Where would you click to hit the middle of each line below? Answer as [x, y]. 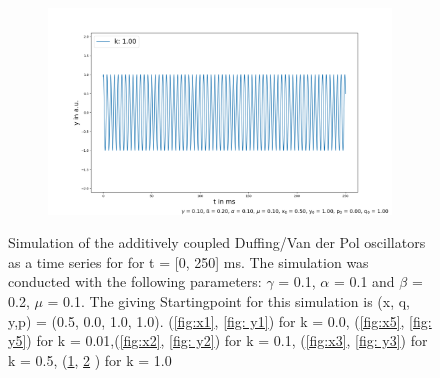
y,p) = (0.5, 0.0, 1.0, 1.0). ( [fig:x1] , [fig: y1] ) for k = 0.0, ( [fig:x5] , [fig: [220, 320]
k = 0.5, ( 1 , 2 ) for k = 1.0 [90, 359]
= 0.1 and [364, 281]
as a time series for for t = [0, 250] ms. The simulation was [188, 261]
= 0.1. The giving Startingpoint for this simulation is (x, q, [228, 300]
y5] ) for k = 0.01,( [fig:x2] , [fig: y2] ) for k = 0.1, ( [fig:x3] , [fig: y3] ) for [218, 340]
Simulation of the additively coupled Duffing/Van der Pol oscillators [217, 242]
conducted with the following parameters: [135, 281]
